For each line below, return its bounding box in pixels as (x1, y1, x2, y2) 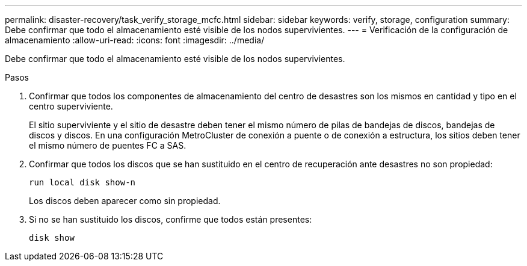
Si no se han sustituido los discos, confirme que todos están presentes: (29, 214, 312, 224)
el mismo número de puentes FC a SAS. (29, 140, 186, 150)
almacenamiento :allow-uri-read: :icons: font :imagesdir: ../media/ (5, 35, 265, 45)
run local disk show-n (29, 178, 136, 187)
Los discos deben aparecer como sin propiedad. (29, 196, 221, 206)
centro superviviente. (29, 101, 113, 111)
